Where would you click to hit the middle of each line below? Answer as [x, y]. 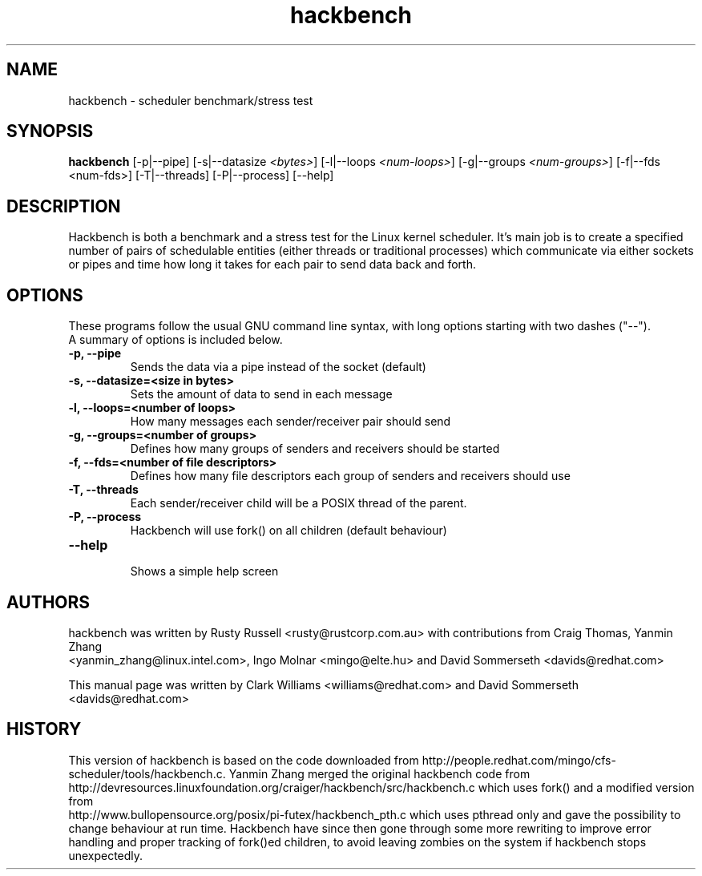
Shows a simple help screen [204, 571]
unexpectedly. [106, 855]
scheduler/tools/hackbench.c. [147, 773]
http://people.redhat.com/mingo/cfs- [519, 760]
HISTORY [44, 729]
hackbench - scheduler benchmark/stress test [191, 100]
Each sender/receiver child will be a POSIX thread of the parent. [299, 503]
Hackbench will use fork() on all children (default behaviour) [288, 531]
